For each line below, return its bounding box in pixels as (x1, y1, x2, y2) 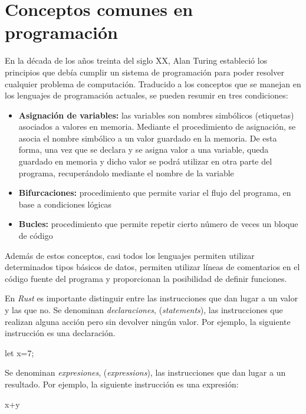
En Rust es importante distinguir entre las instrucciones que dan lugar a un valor (5, 292, 298, 304)
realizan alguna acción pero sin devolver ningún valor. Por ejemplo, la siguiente (5, 315, 291, 327)
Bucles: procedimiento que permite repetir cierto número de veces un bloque (18, 218, 298, 230)
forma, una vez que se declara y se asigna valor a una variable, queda (18, 143, 269, 156)
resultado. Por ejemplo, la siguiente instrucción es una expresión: (5, 377, 239, 390)
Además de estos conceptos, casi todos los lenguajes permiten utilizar (5, 249, 255, 261)
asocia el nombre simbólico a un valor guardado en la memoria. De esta (18, 132, 277, 144)
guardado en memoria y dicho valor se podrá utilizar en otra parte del (18, 155, 272, 167)
